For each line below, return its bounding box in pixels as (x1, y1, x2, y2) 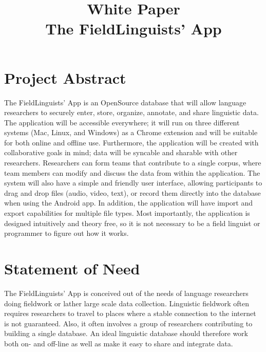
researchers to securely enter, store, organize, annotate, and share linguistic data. (4, 107, 259, 118)
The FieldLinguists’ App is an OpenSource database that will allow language (4, 97, 246, 107)
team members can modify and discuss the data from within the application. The (4, 167, 260, 178)
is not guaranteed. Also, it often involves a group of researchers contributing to (4, 318, 253, 328)
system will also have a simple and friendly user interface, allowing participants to (4, 177, 262, 188)
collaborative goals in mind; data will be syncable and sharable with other (4, 147, 238, 158)
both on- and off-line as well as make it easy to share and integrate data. (4, 338, 233, 348)
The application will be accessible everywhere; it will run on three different (4, 117, 240, 127)
